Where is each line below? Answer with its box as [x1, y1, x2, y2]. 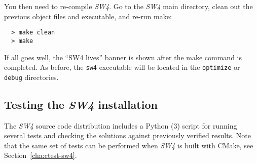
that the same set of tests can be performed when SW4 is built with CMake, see [4, 140, 253, 150]
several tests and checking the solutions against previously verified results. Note [4, 130, 251, 141]
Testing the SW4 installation [4, 96, 158, 112]
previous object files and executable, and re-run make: [4, 11, 172, 21]
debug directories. [4, 71, 59, 82]
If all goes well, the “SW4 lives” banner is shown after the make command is [4, 52, 242, 62]
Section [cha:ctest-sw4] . [4, 150, 77, 160]
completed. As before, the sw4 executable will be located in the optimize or [4, 62, 240, 72]
